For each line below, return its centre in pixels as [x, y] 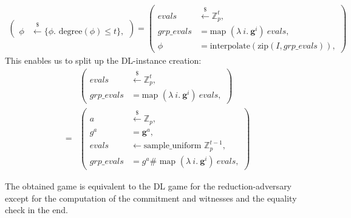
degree [70, 31]
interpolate [230, 46]
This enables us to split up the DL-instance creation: [103, 60]
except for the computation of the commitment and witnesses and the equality [151, 198]
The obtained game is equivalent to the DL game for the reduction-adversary [148, 186]
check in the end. [36, 210]
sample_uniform [172, 146]
